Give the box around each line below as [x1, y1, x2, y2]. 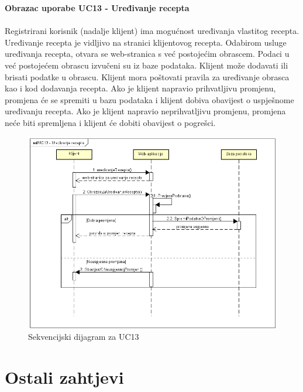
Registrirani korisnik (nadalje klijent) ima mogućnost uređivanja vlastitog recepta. [5, 25, 299, 37]
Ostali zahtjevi [5, 365, 124, 389]
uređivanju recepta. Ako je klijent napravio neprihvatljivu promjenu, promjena [5, 105, 286, 117]
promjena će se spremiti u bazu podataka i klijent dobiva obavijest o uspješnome [5, 93, 294, 105]
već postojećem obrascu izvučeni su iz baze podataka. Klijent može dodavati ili [5, 59, 288, 71]
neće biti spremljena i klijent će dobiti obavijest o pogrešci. [5, 116, 216, 128]
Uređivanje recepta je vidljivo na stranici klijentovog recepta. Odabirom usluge [5, 36, 287, 48]
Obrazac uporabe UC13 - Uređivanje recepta [5, 2, 190, 13]
